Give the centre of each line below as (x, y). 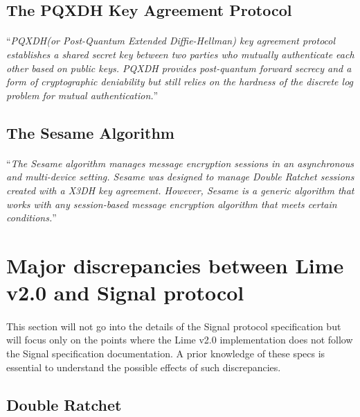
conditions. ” (31, 218)
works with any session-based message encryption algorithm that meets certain (172, 204)
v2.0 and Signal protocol (125, 292)
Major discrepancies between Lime (175, 265)
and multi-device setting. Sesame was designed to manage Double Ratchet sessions (180, 177)
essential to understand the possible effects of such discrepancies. (144, 367)
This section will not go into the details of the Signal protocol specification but (174, 326)
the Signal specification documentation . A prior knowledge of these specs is (166, 354)
